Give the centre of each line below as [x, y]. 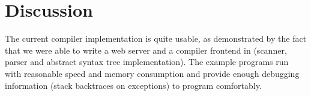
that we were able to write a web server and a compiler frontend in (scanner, [146, 50]
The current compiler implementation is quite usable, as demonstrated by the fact [156, 38]
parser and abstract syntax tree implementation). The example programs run [147, 62]
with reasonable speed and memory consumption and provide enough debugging [152, 73]
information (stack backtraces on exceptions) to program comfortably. [133, 85]
